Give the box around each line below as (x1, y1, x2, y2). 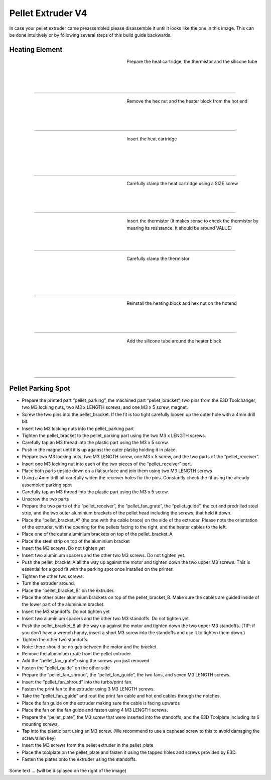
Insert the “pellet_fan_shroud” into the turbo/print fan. (22, 679, 132, 685)
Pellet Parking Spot (9, 384, 70, 392)
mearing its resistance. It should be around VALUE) (126, 225, 232, 231)
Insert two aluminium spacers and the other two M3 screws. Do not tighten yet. (22, 552, 186, 558)
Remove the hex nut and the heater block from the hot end (126, 98, 248, 104)
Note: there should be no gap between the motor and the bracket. (22, 644, 158, 650)
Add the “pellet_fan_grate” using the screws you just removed (22, 658, 150, 664)
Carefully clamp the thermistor (126, 255, 190, 262)
